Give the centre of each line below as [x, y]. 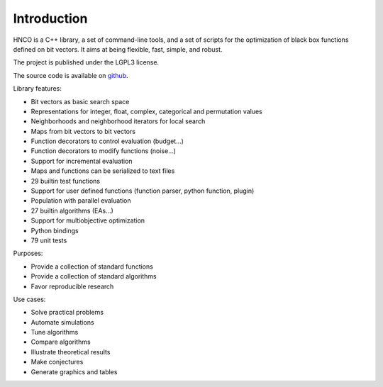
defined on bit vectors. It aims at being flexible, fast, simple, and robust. [118, 49]
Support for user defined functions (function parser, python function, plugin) [143, 191]
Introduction [50, 18]
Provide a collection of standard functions [92, 267]
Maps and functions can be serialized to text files [103, 171]
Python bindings [55, 230]
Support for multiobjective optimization [88, 220]
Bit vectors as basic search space [80, 101]
